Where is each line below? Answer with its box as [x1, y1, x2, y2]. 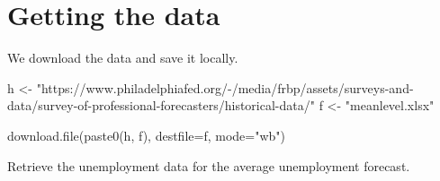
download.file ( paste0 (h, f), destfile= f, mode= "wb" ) [7, 125, 286, 144]
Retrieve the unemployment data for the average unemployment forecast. [7, 156, 410, 175]
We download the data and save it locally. [7, 48, 238, 67]
